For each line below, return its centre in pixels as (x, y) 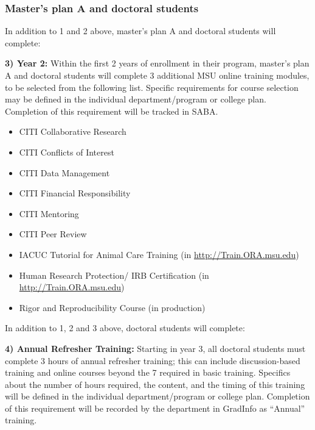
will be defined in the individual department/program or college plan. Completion (157, 396)
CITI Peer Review (53, 234)
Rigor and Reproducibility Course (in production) (112, 307)
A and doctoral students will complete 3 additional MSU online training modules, (157, 75)
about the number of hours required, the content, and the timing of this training (155, 384)
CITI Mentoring (49, 213)
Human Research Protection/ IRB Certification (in (114, 275)
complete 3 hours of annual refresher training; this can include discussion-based (153, 360)
